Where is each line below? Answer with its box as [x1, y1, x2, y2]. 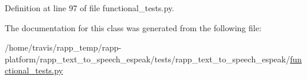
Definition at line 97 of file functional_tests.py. [5, 2, 174, 14]
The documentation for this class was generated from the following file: [5, 21, 262, 34]
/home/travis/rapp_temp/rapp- [5, 41, 122, 54]
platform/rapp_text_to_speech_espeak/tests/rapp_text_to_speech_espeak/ [5, 52, 290, 65]
